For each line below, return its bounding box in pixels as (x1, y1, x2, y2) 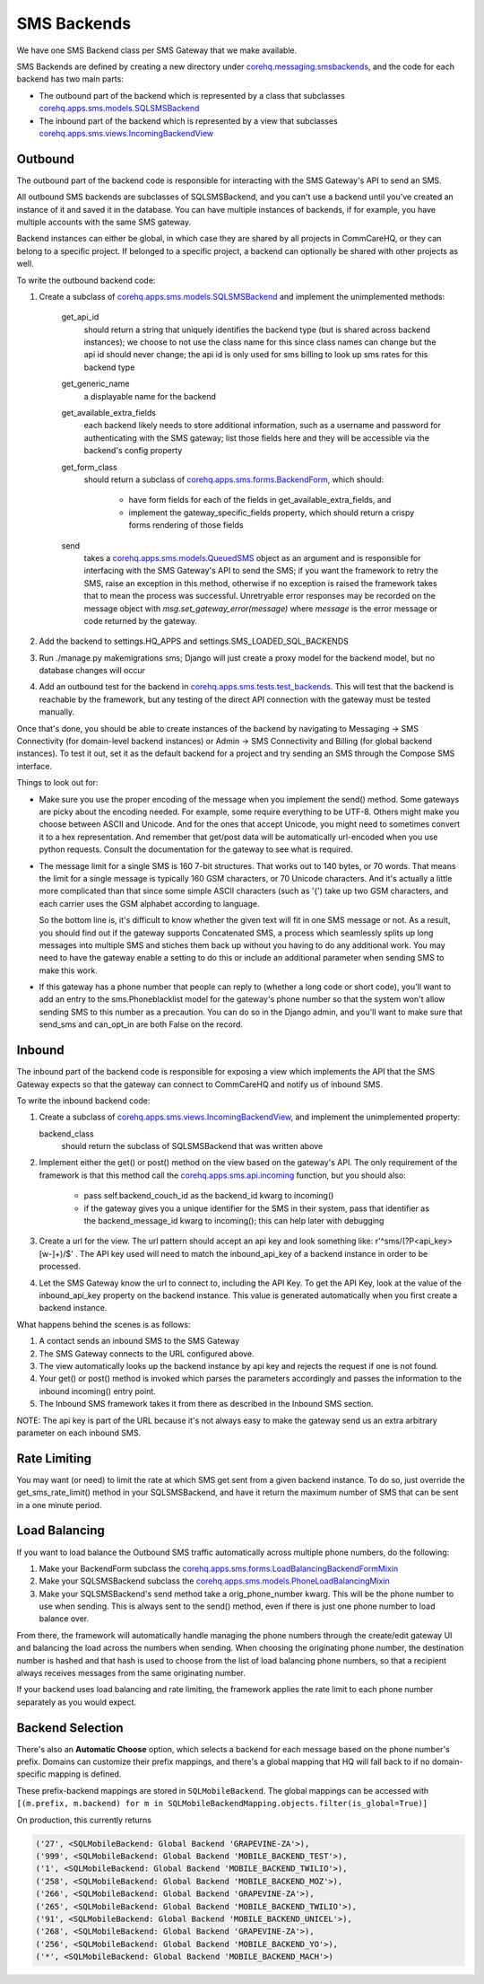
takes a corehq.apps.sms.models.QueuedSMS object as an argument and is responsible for (83, 552, 421, 563)
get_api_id (61, 312, 99, 322)
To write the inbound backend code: (16, 1095, 151, 1106)
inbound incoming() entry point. (39, 1385, 156, 1396)
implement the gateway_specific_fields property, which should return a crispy (128, 507, 415, 518)
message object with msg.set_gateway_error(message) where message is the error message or (83, 602, 438, 614)
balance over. (39, 1613, 90, 1624)
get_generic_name (61, 378, 130, 390)
